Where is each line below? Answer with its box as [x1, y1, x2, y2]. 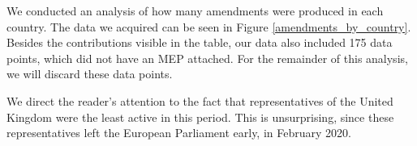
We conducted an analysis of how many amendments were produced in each [6, 2, 384, 19]
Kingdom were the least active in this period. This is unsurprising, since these [6, 108, 394, 125]
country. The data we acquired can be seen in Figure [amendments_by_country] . [6, 18, 411, 35]
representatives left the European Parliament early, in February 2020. [6, 124, 351, 141]
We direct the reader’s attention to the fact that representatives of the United [6, 92, 393, 109]
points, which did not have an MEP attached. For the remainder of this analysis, [6, 49, 408, 66]
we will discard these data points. [6, 65, 173, 82]
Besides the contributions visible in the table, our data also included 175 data [6, 34, 393, 51]
